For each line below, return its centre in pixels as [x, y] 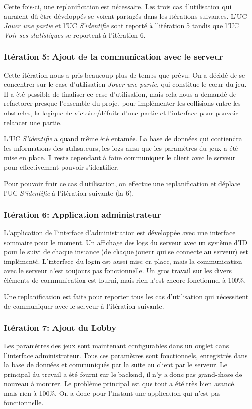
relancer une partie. [33, 122]
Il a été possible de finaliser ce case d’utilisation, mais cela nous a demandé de [120, 93]
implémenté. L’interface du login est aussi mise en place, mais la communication [123, 261]
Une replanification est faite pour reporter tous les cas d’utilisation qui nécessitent [126, 296]
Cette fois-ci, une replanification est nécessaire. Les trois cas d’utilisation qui [118, 6]
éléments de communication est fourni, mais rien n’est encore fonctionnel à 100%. [125, 280]
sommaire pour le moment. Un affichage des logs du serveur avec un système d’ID [126, 242]
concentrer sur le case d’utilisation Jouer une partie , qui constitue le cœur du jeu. [125, 84]
